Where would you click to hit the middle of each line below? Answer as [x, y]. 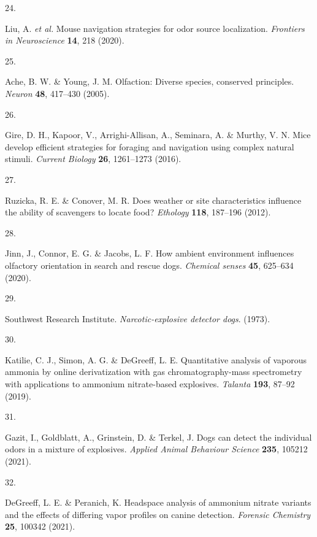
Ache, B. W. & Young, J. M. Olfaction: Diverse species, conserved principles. [150, 81]
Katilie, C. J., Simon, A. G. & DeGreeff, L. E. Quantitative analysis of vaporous [156, 359]
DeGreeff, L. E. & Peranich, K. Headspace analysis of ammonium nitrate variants [158, 502]
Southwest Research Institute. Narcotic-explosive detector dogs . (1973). [138, 318]
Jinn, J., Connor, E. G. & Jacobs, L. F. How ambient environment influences [150, 253]
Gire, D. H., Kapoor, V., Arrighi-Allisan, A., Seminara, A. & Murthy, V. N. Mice [158, 135]
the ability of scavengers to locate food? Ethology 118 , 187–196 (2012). [138, 212]
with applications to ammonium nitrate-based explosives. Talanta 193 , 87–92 [150, 384]
